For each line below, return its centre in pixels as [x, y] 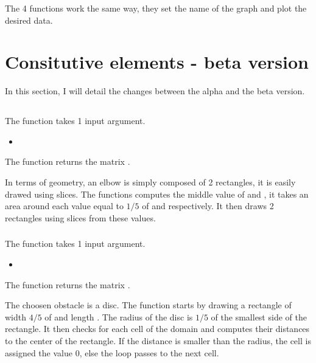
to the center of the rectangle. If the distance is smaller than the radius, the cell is [158, 340]
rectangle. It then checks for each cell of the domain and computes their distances [157, 329]
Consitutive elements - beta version [157, 62]
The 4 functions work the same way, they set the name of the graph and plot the [156, 8]
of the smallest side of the [259, 316]
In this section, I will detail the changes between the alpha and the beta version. [155, 91]
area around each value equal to [64, 206]
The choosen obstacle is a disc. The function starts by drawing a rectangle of [148, 305]
